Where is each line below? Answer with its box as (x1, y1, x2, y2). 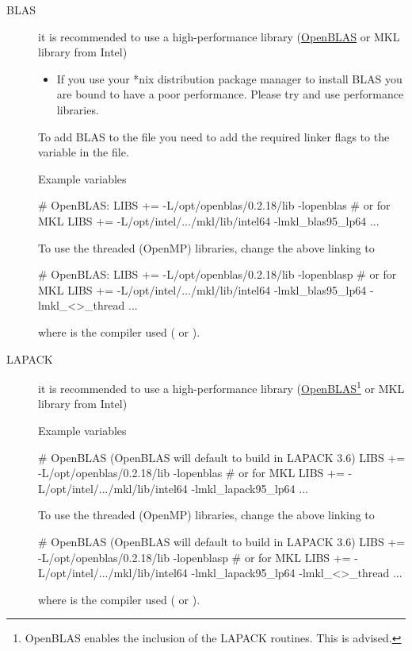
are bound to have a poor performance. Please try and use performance (56, 86, 404, 102)
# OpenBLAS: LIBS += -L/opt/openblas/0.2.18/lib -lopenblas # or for (38, 197, 391, 214)
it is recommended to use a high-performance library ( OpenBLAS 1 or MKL (38, 378, 405, 396)
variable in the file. (38, 144, 129, 160)
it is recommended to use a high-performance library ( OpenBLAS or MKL (38, 28, 400, 44)
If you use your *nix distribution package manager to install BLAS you (56, 70, 402, 87)
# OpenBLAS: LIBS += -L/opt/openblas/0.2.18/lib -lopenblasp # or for (38, 266, 397, 283)
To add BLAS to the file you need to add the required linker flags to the (38, 128, 390, 144)
